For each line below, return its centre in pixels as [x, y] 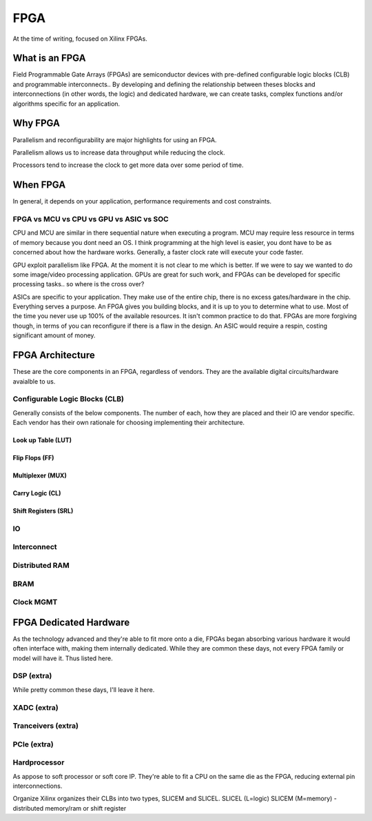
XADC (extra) [35, 707]
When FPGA [39, 185]
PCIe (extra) [33, 744]
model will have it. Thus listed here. [63, 658]
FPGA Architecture [54, 355]
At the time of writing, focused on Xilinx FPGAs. [80, 39]
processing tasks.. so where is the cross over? [79, 284]
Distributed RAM [41, 565]
